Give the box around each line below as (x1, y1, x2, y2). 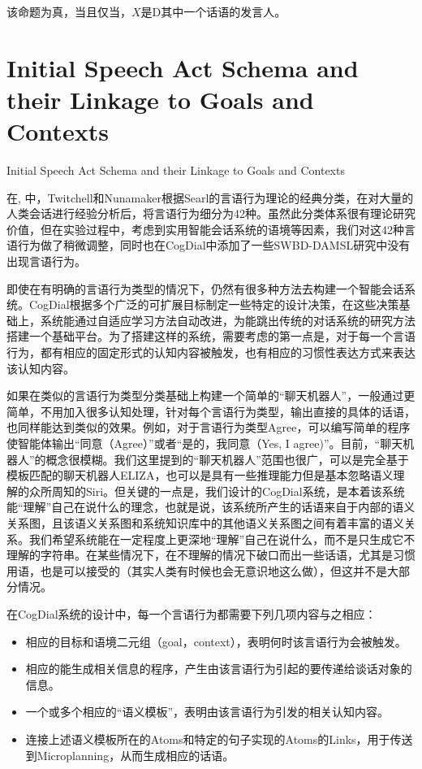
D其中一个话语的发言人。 (152, 3, 286, 20)
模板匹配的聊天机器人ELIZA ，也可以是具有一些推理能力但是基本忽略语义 (6, 467, 394, 484)
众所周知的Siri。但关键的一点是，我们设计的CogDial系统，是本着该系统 (28, 482, 405, 499)
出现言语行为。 (6, 253, 86, 270)
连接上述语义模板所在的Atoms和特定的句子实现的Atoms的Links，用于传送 (25, 730, 413, 747)
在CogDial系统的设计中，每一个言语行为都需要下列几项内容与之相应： (6, 605, 377, 622)
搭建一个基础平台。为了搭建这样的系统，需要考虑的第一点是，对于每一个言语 (6, 328, 416, 345)
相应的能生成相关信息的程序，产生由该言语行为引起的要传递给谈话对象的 (25, 660, 412, 677)
